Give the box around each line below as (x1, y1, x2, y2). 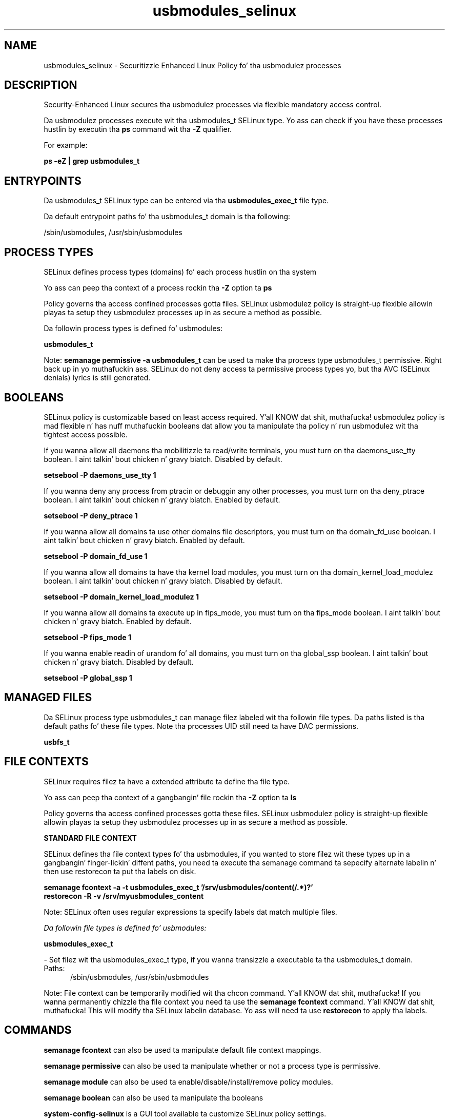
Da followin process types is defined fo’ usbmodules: (44, 324, 223, 333)
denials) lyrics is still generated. (44, 373, 151, 382)
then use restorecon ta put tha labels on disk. (44, 866, 196, 876)
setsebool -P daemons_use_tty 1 (44, 470, 156, 479)
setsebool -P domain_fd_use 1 (44, 551, 148, 561)
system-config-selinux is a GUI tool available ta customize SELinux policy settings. (44, 1109, 326, 1118)
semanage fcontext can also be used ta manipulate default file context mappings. (44, 1045, 321, 1054)
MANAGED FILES (4, 691, 92, 704)
